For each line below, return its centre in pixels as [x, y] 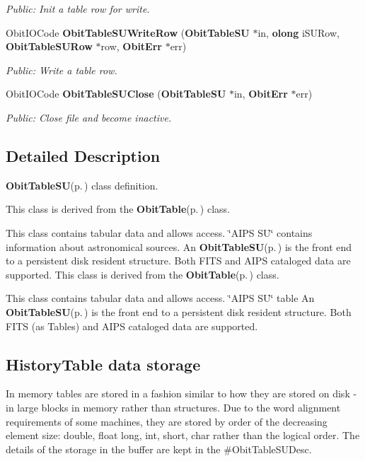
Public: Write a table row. [62, 70]
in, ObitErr [261, 94]
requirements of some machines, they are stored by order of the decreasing [167, 421]
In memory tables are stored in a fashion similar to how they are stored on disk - [181, 393]
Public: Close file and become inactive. [89, 117]
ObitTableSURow [49, 46]
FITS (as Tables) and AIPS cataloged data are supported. [132, 326]
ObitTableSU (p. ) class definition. [82, 185]
